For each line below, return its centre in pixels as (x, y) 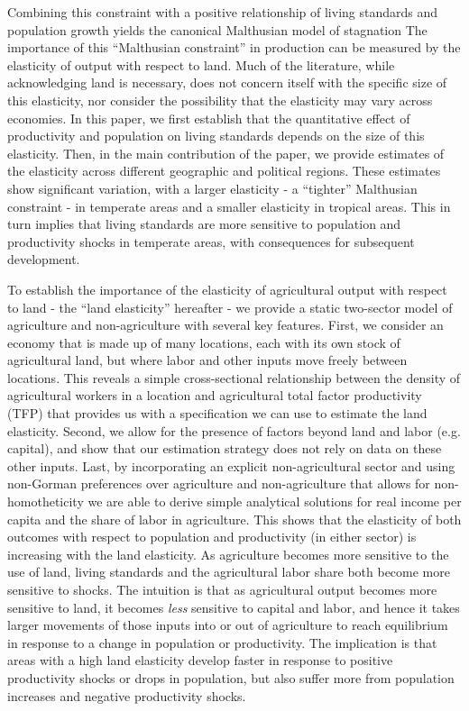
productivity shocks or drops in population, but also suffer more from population (231, 677)
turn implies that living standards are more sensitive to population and (204, 224)
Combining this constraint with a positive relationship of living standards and (223, 12)
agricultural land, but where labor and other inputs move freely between (207, 360)
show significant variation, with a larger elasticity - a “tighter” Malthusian (212, 188)
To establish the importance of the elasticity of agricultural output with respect (227, 289)
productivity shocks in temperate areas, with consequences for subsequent (211, 241)
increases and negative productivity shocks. (127, 695)
